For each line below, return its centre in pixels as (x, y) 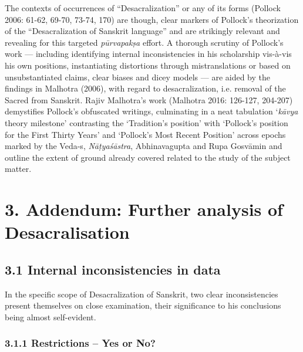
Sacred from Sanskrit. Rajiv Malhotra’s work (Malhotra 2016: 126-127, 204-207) (149, 99)
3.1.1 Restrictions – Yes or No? (80, 343)
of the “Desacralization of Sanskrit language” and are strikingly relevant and (142, 31)
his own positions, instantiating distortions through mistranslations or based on (148, 65)
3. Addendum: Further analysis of (144, 209)
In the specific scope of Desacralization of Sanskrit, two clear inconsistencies (142, 294)
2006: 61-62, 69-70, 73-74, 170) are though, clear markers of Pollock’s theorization (152, 19)
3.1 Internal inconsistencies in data (113, 269)
